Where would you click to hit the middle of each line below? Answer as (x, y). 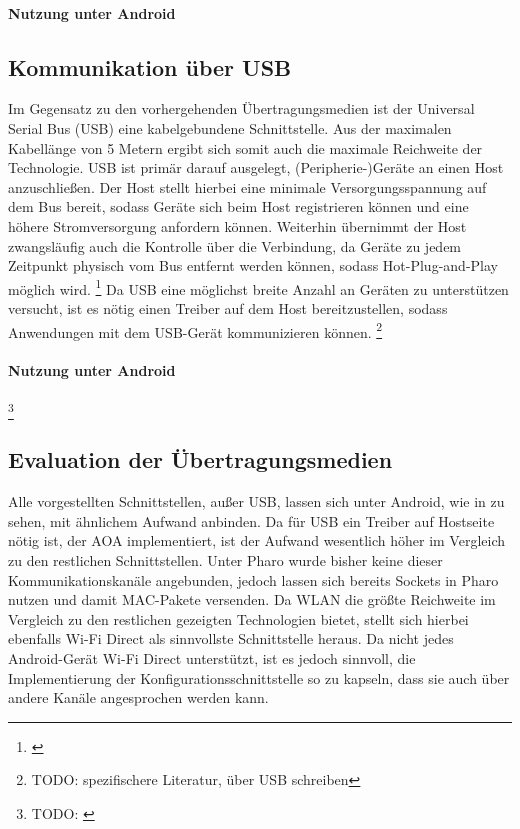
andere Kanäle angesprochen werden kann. (138, 697)
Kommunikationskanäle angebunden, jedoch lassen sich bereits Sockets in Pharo (253, 579)
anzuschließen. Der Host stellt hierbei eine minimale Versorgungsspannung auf (247, 186)
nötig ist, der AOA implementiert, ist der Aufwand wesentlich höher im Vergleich (257, 540)
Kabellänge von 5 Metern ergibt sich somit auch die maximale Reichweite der (245, 147)
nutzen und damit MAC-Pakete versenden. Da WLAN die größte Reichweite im (252, 599)
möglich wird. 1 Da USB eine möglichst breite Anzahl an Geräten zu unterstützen (258, 287)
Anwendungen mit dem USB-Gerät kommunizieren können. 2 (195, 330)
